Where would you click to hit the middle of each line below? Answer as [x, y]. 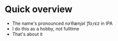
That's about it [27, 34]
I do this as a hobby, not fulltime [46, 28]
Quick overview [39, 9]
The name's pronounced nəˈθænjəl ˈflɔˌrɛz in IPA [62, 23]
